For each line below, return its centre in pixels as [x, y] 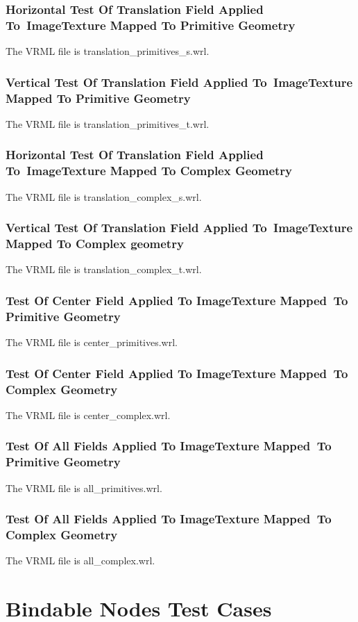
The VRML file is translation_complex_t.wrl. [104, 269]
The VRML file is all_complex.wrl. [80, 560]
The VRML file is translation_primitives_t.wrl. [108, 123]
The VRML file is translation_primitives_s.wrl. [108, 51]
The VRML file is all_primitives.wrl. [84, 488]
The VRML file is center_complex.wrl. [88, 415]
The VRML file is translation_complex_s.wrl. [104, 196]
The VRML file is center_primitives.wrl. [92, 342]
